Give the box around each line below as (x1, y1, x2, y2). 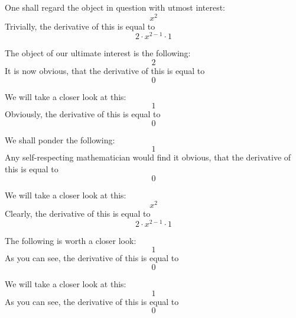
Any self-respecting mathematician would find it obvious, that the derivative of (5, 151, 291, 163)
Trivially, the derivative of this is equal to (5, 20, 155, 32)
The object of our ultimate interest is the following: (5, 47, 191, 59)
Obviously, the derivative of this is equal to (5, 108, 161, 120)
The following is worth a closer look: (5, 234, 136, 246)
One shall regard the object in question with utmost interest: (5, 1, 225, 13)
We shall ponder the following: (5, 133, 115, 146)
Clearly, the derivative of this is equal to (5, 207, 151, 220)
